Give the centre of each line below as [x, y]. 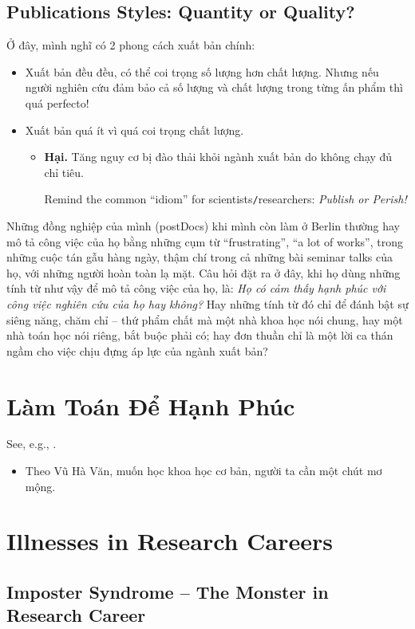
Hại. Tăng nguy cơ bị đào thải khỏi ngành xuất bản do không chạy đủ [218, 157]
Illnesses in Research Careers [170, 541]
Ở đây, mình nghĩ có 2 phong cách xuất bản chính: [131, 45]
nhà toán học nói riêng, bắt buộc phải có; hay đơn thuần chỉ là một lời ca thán [200, 335]
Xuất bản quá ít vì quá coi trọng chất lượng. [134, 130]
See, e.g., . [32, 444]
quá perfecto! [57, 102]
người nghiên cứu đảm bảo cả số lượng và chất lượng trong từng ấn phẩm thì [214, 87]
